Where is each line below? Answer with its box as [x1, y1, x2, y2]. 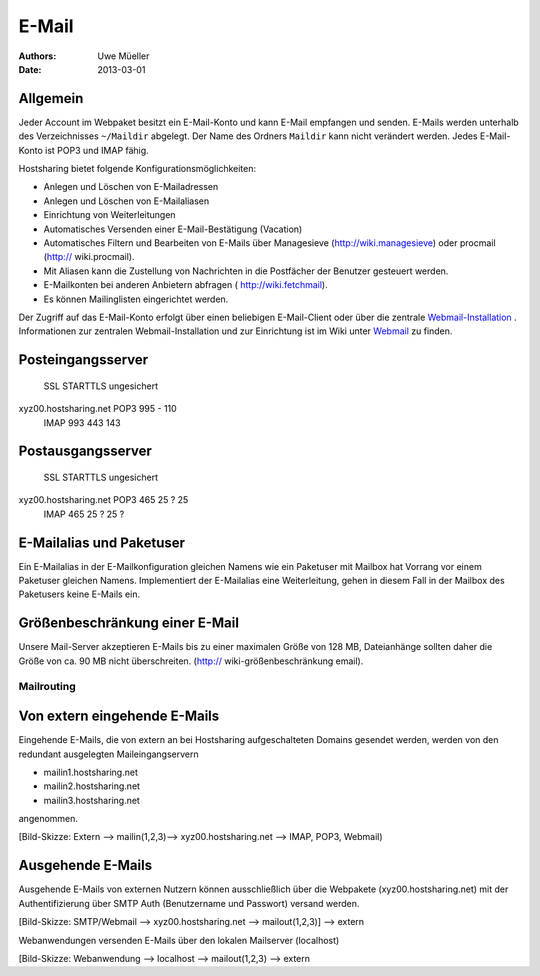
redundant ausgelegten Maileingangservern [18, 748, 199, 760]
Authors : [18, 50, 57, 62]
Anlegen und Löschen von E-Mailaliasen [43, 195, 210, 207]
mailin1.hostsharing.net [43, 766, 139, 778]
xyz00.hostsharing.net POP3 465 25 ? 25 [18, 494, 189, 506]
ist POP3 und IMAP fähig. [45, 144, 149, 156]
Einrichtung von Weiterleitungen [43, 209, 176, 221]
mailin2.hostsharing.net [43, 780, 140, 792]
